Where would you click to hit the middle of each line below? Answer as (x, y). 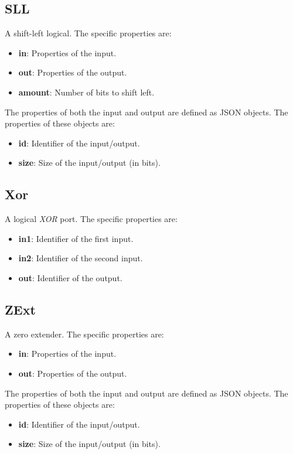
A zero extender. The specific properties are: (84, 334)
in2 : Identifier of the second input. (81, 258)
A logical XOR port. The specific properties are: (91, 219)
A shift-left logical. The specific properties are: (88, 33)
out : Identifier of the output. (70, 277)
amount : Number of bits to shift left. (86, 92)
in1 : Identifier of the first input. (76, 238)
